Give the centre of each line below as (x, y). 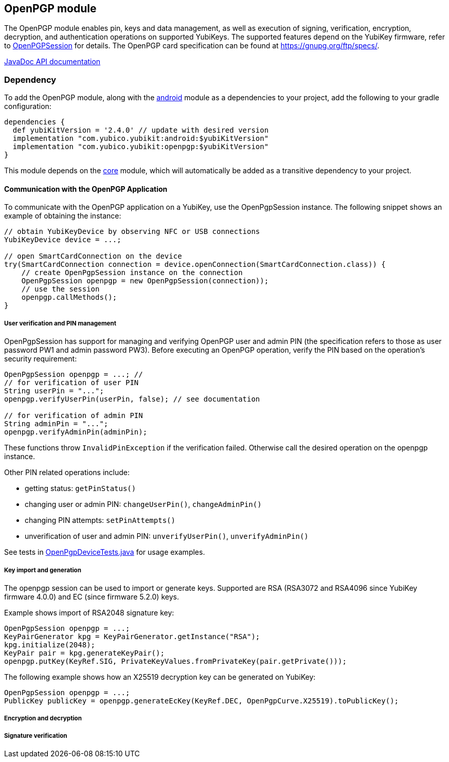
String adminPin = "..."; (56, 424)
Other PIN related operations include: (67, 473)
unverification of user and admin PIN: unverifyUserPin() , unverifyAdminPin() (167, 536)
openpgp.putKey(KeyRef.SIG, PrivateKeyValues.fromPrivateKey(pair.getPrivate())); (175, 661)
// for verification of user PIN (71, 383)
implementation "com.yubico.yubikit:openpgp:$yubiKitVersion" (141, 147)
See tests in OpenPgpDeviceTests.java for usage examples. (105, 552)
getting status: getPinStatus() (80, 488)
